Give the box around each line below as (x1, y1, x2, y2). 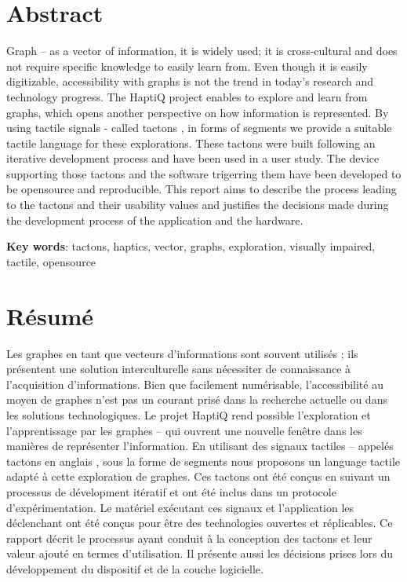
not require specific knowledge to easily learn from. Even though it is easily (6, 57, 368, 74)
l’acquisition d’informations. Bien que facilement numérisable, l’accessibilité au (6, 375, 383, 392)
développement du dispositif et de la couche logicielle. (6, 560, 263, 577)
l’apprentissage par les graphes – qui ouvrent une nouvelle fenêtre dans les (6, 422, 362, 438)
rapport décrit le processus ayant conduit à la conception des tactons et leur (6, 529, 372, 546)
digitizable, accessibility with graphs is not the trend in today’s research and (6, 73, 374, 90)
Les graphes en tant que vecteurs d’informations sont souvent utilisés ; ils (6, 345, 358, 361)
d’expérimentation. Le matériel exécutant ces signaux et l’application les (6, 499, 354, 515)
